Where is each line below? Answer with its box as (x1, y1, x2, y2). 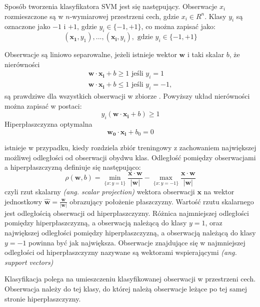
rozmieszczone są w (4, 11, 63, 21)
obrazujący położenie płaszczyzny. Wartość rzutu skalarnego (69, 196, 254, 206)
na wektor (203, 186, 234, 196)
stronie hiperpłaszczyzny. (4, 293, 81, 303)
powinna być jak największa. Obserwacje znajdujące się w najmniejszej (28, 237, 245, 247)
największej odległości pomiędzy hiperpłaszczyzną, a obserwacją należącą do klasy (4, 227, 256, 237)
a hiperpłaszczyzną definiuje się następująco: (4, 162, 141, 172)
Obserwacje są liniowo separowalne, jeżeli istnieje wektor (4, 49, 177, 60)
